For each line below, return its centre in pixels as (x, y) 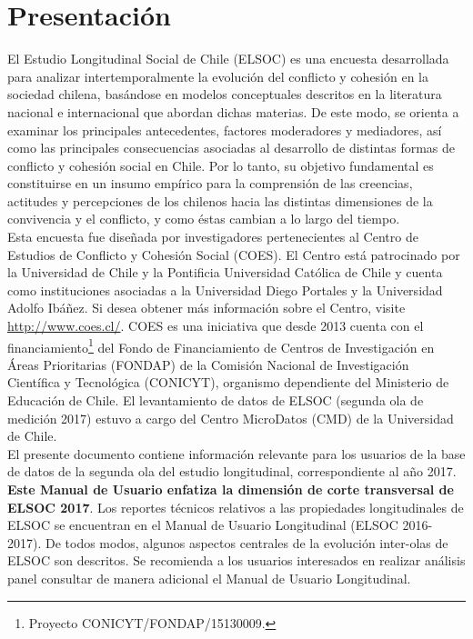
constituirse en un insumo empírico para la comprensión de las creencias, (210, 183)
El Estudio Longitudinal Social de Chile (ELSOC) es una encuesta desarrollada (228, 59)
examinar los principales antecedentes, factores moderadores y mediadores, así (225, 130)
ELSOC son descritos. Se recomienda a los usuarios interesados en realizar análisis (236, 560)
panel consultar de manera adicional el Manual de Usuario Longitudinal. (209, 578)
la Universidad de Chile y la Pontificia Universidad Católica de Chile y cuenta (225, 272)
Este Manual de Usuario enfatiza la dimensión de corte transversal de (231, 489)
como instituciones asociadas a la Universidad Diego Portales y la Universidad (225, 290)
